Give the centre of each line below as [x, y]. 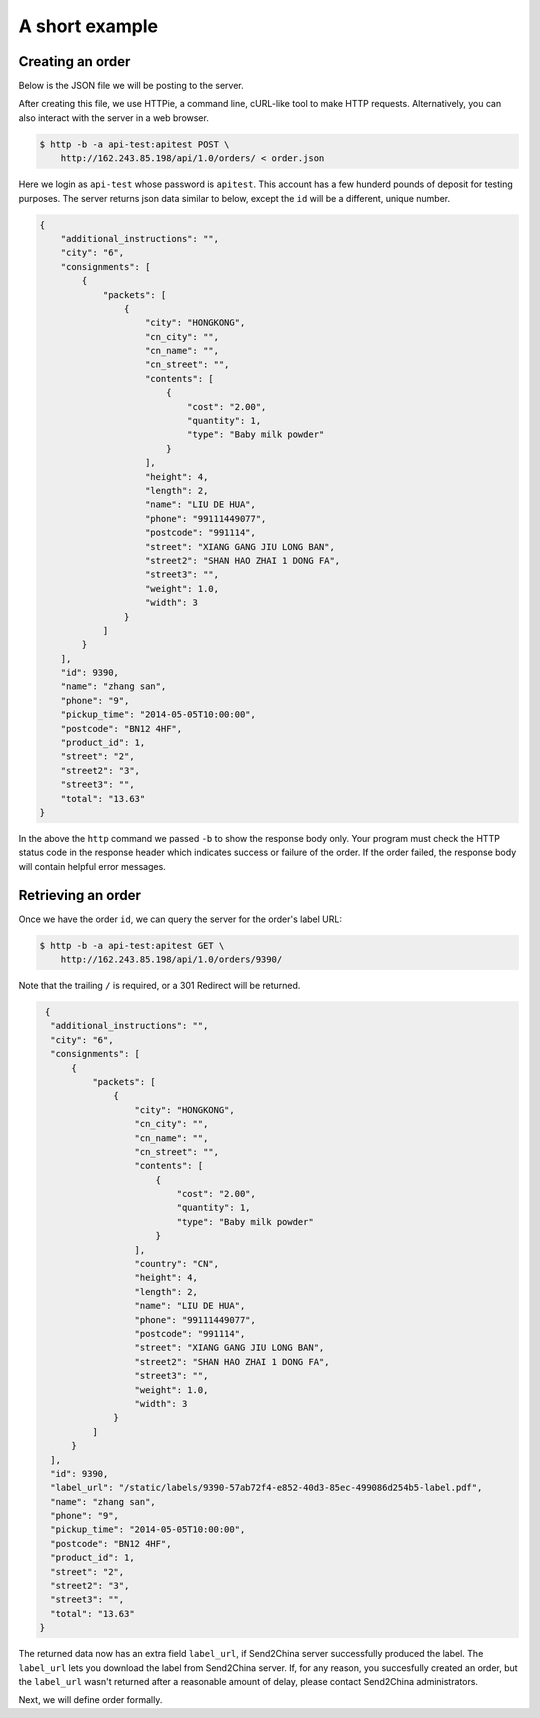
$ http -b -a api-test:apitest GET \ [132, 945]
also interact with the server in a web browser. [113, 117]
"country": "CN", [177, 1264]
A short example [88, 26]
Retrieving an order [80, 895]
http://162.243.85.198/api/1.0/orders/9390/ [171, 959]
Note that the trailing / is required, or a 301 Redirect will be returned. [159, 986]
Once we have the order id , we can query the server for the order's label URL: [180, 919]
